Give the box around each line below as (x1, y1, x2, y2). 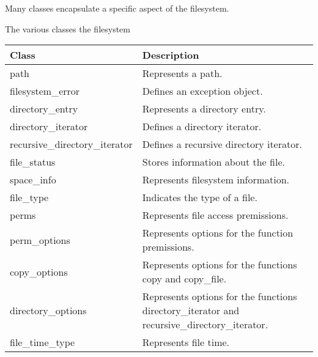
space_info (10, 172, 56, 187)
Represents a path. (142, 66, 223, 81)
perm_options (10, 232, 70, 247)
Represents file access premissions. (142, 208, 289, 223)
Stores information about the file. (142, 155, 285, 169)
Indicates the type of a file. (142, 190, 257, 205)
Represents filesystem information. (142, 172, 290, 187)
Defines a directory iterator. (142, 119, 262, 134)
